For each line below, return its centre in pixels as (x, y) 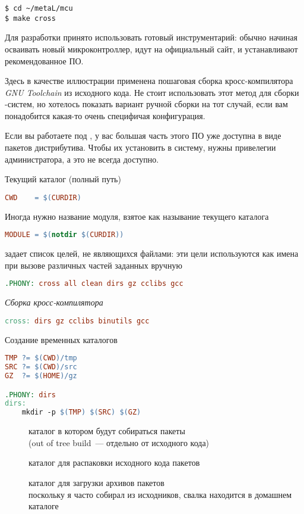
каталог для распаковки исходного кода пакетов (114, 462)
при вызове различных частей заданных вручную (94, 265)
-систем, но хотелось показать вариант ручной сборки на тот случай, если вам (146, 104)
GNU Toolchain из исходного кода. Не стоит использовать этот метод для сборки (152, 92)
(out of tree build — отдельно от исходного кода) (119, 442)
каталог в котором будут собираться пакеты (107, 431)
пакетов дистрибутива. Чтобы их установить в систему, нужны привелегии (140, 147)
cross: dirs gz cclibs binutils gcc (77, 321)
